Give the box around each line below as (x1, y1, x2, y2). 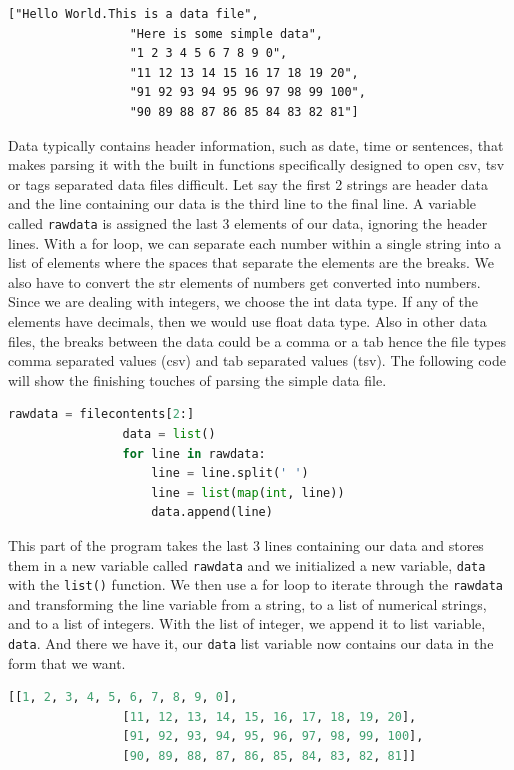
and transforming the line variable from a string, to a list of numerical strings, (8, 593, 487, 614)
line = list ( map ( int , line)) (151, 485, 345, 500)
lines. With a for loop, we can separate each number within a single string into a (8, 232, 502, 253)
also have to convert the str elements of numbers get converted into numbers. (8, 271, 481, 292)
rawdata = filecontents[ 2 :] (8, 407, 195, 422)
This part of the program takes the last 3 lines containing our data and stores (8, 534, 484, 555)
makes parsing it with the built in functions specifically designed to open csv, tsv (8, 154, 505, 175)
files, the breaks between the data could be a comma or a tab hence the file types (8, 330, 507, 351)
